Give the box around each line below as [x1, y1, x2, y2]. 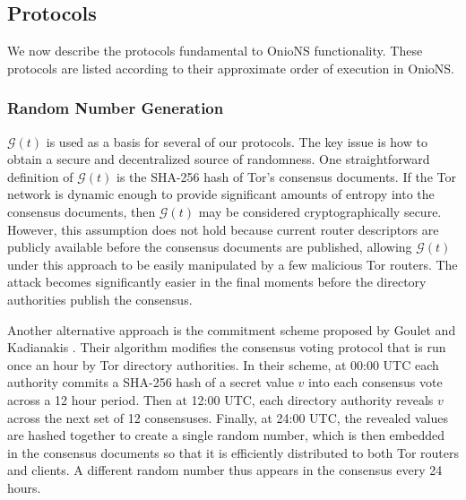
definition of [7, 167, 73, 185]
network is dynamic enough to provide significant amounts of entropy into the [7, 185, 435, 203]
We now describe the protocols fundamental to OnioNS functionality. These [7, 41, 423, 60]
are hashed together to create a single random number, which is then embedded [7, 426, 445, 444]
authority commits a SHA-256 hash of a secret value [7, 373, 294, 392]
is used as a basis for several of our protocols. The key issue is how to [46, 132, 427, 151]
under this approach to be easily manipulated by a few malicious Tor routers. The [7, 254, 458, 273]
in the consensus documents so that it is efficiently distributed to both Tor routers [7, 443, 459, 461]
